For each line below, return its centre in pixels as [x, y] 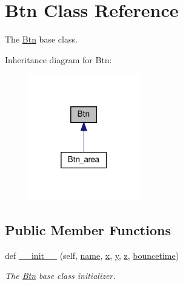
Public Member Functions [88, 229]
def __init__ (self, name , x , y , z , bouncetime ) [92, 255]
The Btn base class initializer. [60, 276]
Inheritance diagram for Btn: [58, 59]
